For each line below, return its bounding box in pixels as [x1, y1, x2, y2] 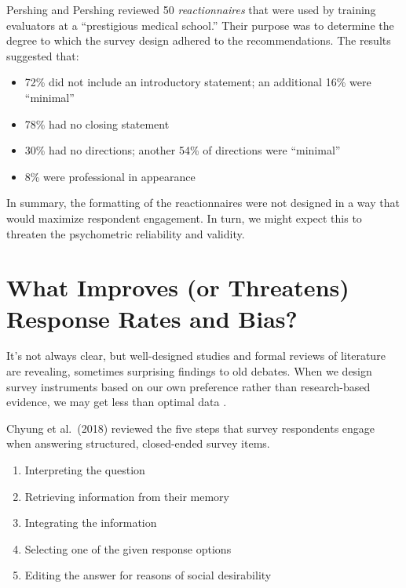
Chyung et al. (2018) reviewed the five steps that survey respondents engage [6, 419, 375, 436]
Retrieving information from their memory [24, 488, 229, 504]
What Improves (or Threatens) [6, 271, 349, 303]
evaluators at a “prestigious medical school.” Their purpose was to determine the [6, 16, 394, 33]
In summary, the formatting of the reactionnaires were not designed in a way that [6, 194, 400, 211]
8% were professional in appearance [24, 168, 196, 184]
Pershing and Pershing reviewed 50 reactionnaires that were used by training [6, 2, 376, 17]
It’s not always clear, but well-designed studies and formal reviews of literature [6, 347, 386, 364]
